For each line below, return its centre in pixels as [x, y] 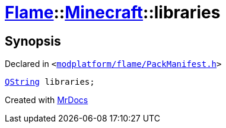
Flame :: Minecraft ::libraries [113, 12]
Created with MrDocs [47, 100]
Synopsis [33, 41]
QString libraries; [50, 82]
